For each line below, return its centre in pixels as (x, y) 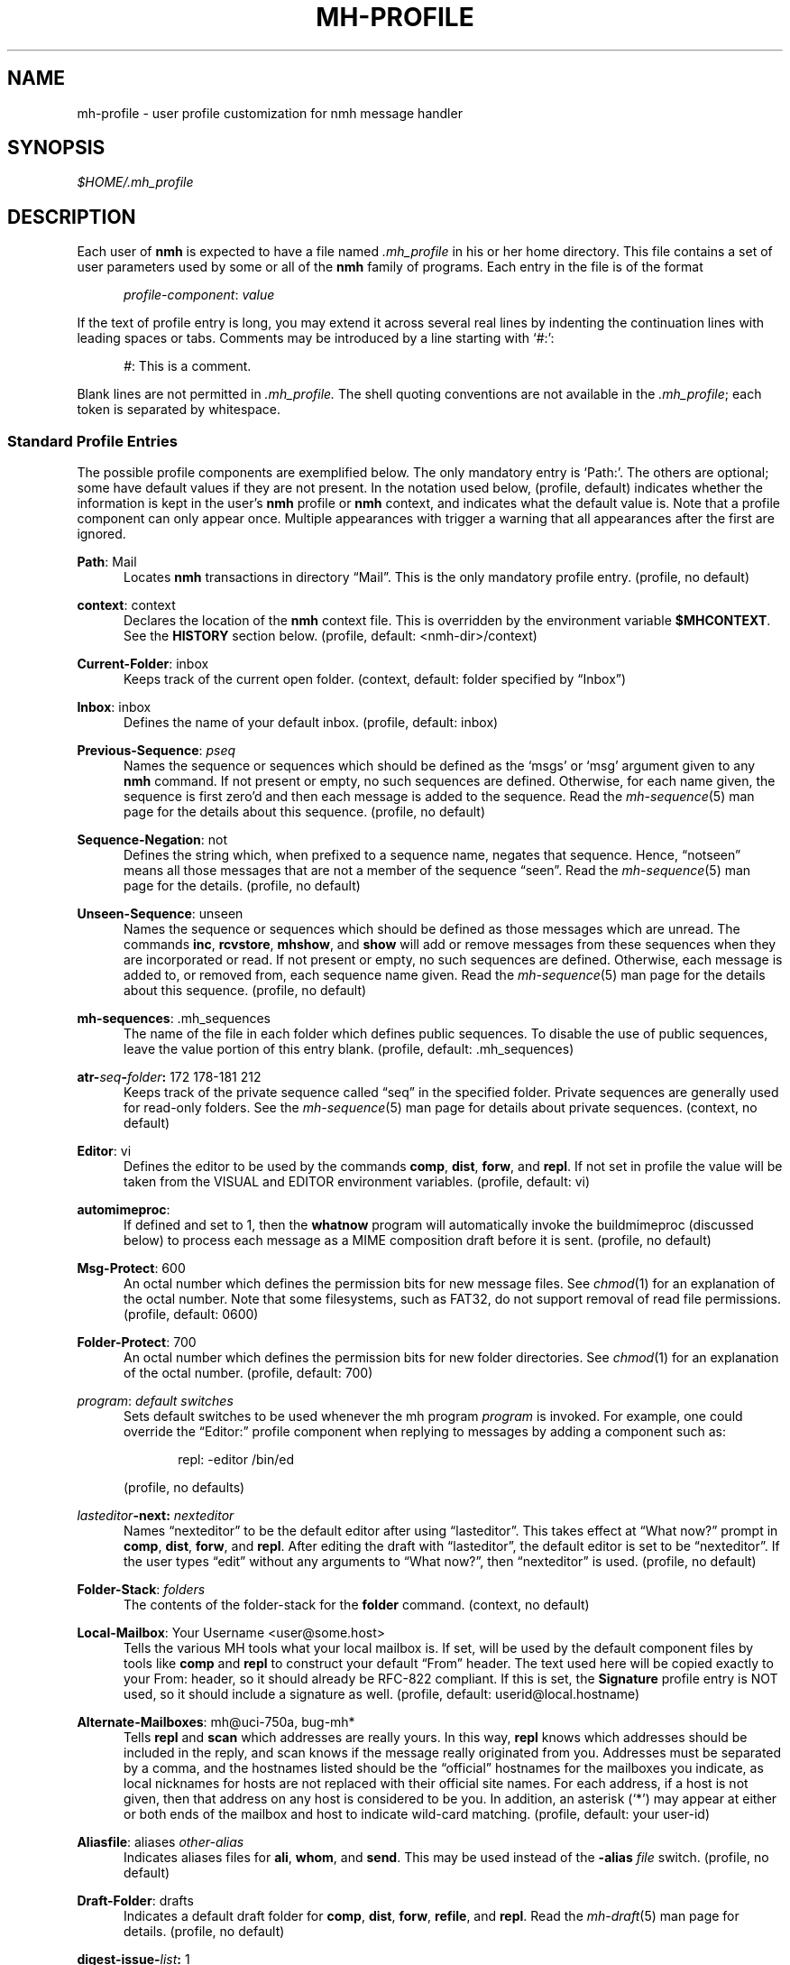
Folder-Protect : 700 (137, 1342)
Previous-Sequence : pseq (156, 751)
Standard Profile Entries (92, 441)
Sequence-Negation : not (152, 840)
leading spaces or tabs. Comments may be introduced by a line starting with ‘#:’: (316, 338)
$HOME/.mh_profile (135, 182)
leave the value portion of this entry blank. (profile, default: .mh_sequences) (349, 1049)
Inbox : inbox (114, 707)
